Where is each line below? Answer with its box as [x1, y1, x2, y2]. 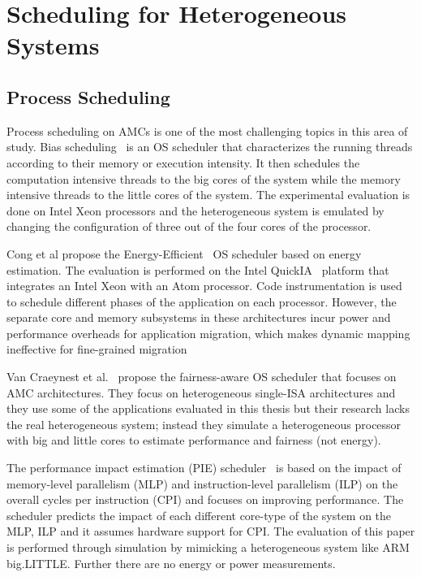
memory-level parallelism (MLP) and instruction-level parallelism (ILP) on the [6, 475, 398, 492]
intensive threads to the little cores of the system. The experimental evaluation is [6, 186, 410, 203]
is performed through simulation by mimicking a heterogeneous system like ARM [6, 539, 410, 556]
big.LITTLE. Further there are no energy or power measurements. [6, 554, 336, 571]
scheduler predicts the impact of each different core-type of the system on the [6, 506, 392, 523]
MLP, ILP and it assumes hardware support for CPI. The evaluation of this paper [6, 523, 415, 540]
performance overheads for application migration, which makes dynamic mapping [6, 324, 410, 341]
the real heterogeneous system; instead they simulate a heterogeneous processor [6, 415, 402, 432]
